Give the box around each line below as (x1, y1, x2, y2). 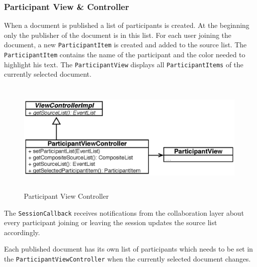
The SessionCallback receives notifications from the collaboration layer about (4, 207, 244, 218)
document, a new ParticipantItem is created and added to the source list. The (4, 39, 247, 50)
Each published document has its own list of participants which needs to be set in (4, 244, 253, 254)
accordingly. (4, 227, 40, 237)
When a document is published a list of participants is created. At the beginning (4, 20, 250, 30)
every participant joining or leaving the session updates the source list (4, 217, 217, 228)
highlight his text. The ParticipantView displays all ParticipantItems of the (4, 59, 244, 69)
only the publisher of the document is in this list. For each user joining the (4, 29, 232, 40)
